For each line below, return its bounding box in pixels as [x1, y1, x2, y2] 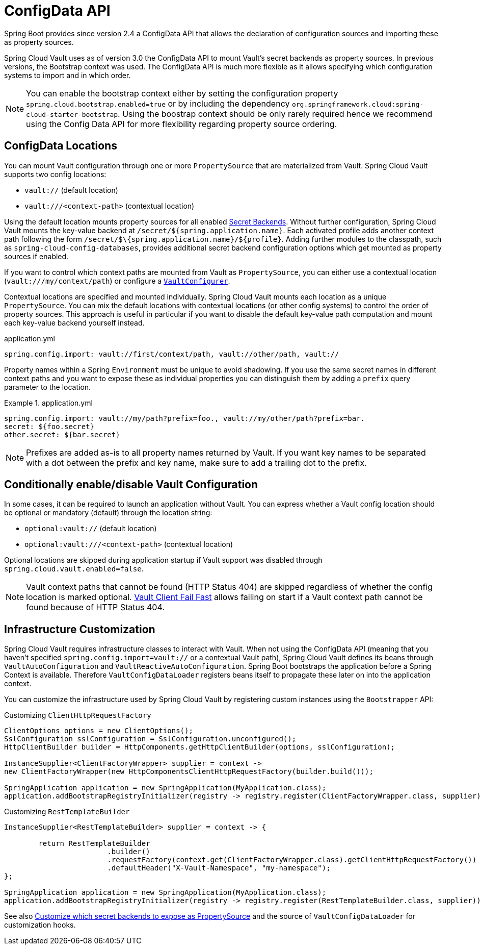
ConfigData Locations [4, 139, 117, 153]
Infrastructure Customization [4, 622, 155, 636]
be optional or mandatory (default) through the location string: [4, 508, 212, 517]
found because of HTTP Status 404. [26, 602, 165, 613]
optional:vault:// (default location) [24, 524, 157, 533]
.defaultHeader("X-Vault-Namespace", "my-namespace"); [107, 864, 331, 872]
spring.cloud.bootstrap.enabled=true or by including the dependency [26, 98, 290, 109]
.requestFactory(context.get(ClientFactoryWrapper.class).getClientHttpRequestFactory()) [107, 856, 477, 864]
